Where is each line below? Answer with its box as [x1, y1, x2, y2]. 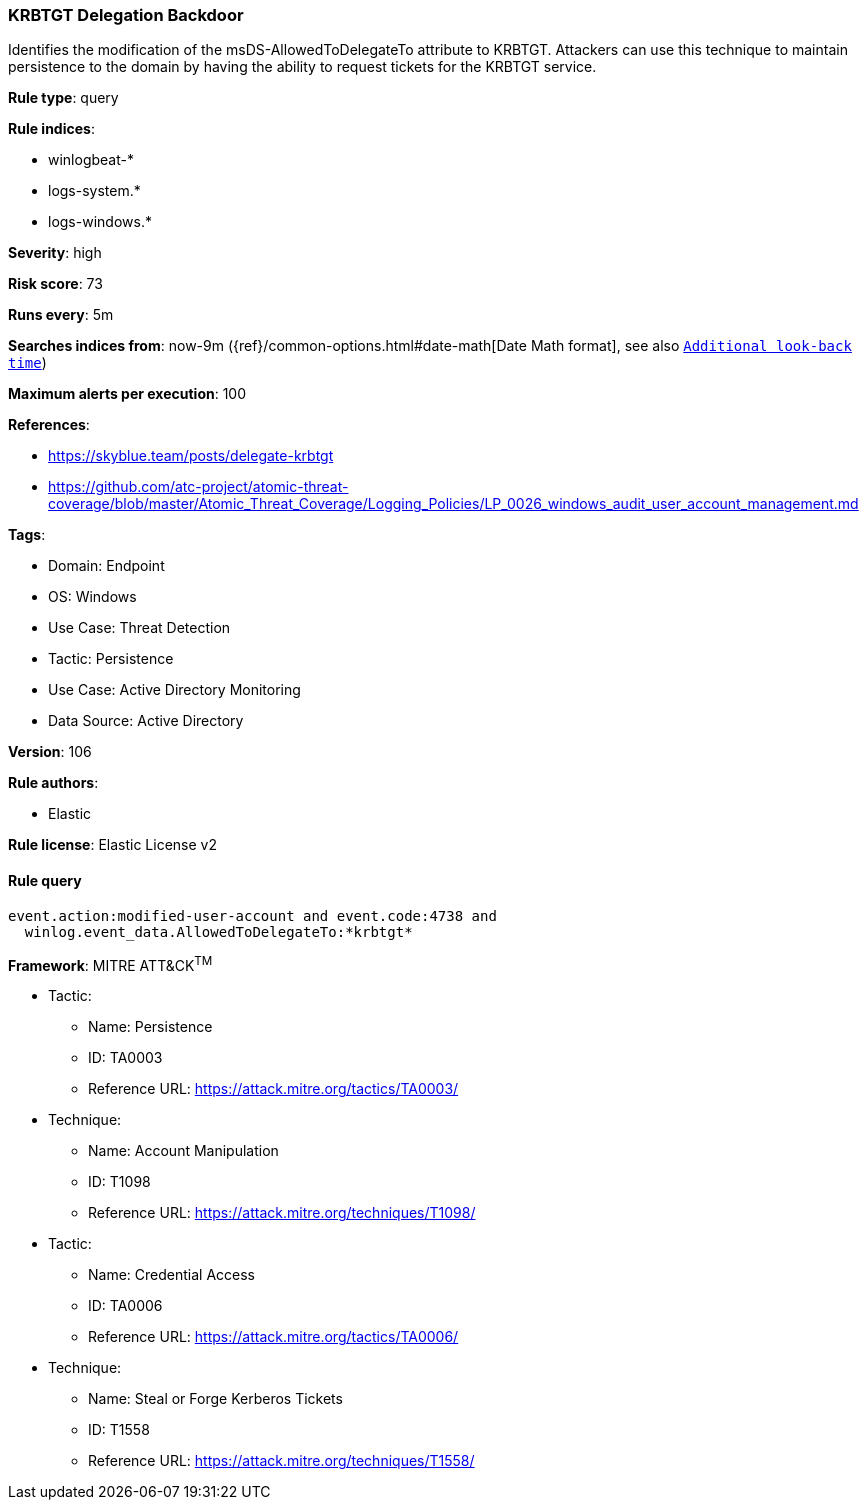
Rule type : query [8, 89, 119, 107]
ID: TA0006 [88, 1297, 163, 1315]
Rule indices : [8, 120, 95, 138]
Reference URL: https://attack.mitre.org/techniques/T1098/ [88, 1204, 476, 1222]
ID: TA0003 [88, 1049, 163, 1067]
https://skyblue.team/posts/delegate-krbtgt [48, 447, 334, 465]
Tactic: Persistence [48, 650, 174, 668]
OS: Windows [48, 588, 137, 606]
